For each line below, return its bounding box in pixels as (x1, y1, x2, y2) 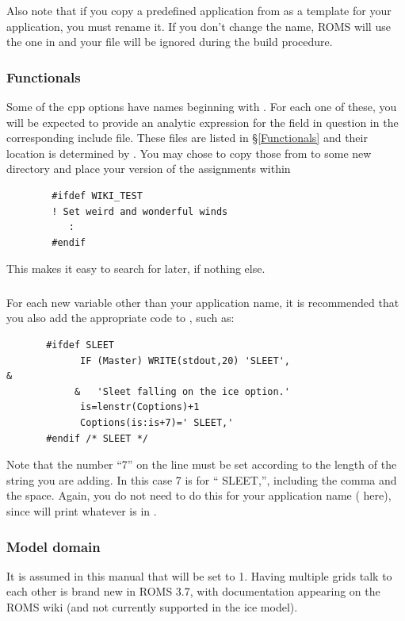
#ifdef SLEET (46, 339, 115, 351)
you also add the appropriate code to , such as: (6, 309, 235, 326)
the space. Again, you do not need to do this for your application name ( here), (6, 487, 392, 504)
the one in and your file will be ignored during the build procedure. (6, 33, 333, 50)
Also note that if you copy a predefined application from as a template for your (6, 2, 392, 18)
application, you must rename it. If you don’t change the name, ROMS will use (6, 17, 391, 34)
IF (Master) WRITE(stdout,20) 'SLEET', (80, 355, 290, 366)
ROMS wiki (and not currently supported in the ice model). (6, 598, 298, 615)
